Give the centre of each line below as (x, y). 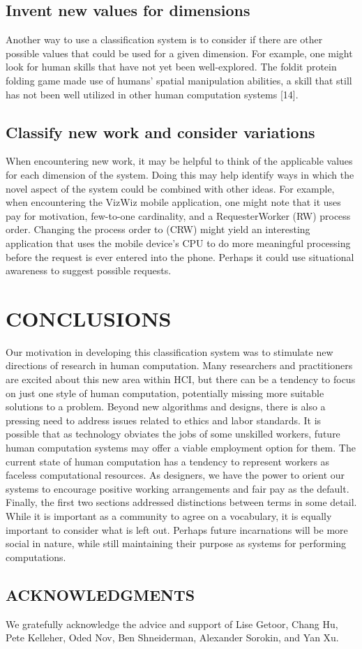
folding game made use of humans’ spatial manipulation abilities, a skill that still (179, 80)
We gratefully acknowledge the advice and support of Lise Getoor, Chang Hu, (172, 624)
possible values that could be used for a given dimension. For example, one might (179, 53)
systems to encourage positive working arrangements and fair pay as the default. (178, 488)
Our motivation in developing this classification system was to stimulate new (169, 351)
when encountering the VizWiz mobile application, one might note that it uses (173, 202)
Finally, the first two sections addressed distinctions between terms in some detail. (181, 502)
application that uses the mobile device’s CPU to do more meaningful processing (178, 243)
